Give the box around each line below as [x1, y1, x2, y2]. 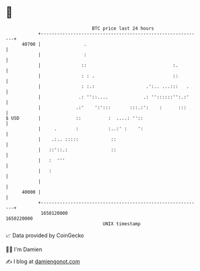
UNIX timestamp [102, 220, 141, 227]
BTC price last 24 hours [92, 25, 154, 31]
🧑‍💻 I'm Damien [5, 246, 43, 253]
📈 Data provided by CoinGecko [5, 232, 84, 239]
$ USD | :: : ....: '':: [5, 115, 144, 121]
